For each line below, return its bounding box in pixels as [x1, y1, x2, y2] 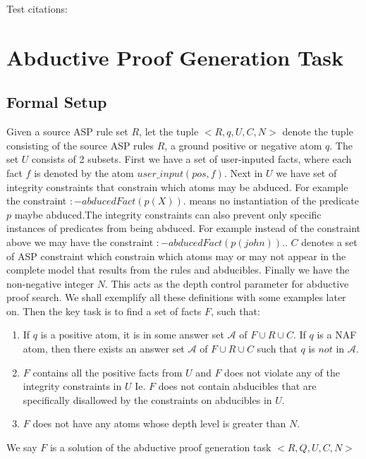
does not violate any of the [224, 365, 340, 379]
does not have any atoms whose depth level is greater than [32, 416, 286, 431]
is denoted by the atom [34, 165, 134, 180]
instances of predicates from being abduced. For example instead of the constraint [6, 221, 361, 235]
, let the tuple [139, 124, 199, 139]
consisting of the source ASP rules [6, 137, 154, 152]
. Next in [224, 165, 263, 180]
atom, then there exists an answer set [23, 341, 185, 356]
